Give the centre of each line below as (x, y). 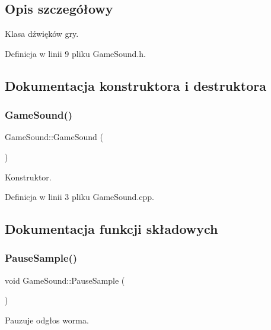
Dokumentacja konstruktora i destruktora (135, 85)
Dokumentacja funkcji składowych (111, 229)
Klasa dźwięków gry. (42, 34)
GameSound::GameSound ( (54, 137)
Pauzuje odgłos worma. (47, 320)
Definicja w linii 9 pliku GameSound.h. (75, 53)
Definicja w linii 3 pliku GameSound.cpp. (79, 197)
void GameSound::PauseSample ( (65, 280)
